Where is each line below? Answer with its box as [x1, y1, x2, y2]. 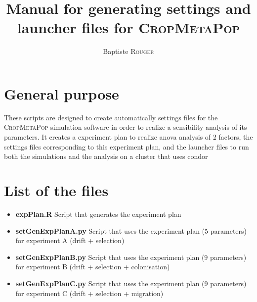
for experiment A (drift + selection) [15, 235, 125, 246]
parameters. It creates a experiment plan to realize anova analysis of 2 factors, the [4, 132, 253, 142]
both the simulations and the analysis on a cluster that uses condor [4, 151, 208, 161]
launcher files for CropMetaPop [17, 17, 240, 38]
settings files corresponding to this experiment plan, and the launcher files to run [4, 141, 249, 151]
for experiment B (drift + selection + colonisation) [15, 261, 170, 272]
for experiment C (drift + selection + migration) [15, 288, 164, 298]
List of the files [4, 180, 109, 200]
